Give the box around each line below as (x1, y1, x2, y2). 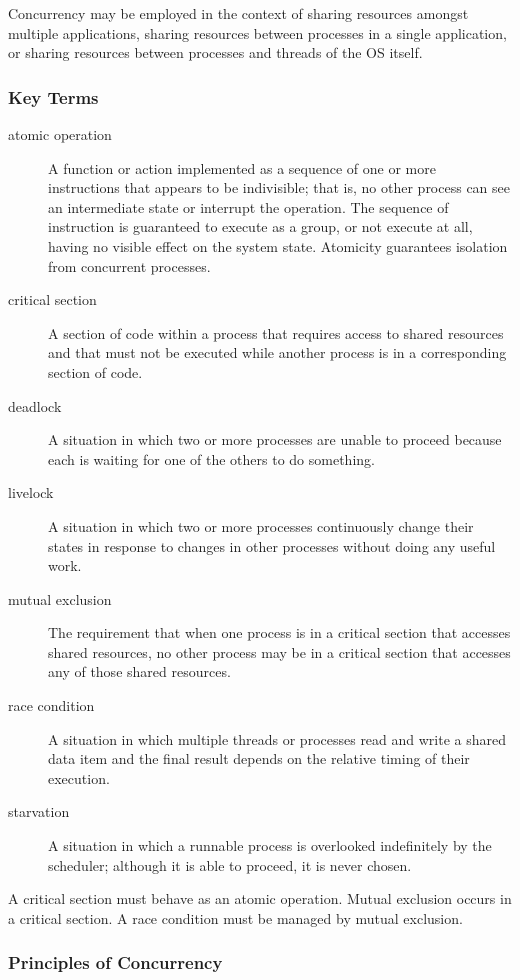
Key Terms (8, 84, 99, 109)
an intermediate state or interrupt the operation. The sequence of (48, 196, 449, 217)
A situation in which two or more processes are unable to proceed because (48, 429, 502, 450)
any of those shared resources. (48, 661, 231, 682)
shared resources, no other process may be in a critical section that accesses (48, 641, 511, 662)
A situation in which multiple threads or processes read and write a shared (48, 728, 507, 749)
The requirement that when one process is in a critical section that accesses (48, 622, 511, 643)
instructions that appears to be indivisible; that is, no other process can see (48, 177, 510, 198)
